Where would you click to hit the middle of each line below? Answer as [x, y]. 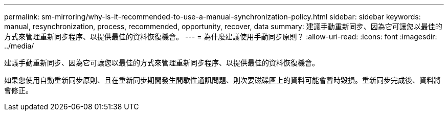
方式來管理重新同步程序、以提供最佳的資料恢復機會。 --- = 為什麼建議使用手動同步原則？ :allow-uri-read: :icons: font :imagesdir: [221, 37]
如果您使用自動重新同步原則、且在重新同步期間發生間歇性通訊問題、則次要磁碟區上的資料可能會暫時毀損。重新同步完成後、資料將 [222, 80]
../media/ [19, 46]
